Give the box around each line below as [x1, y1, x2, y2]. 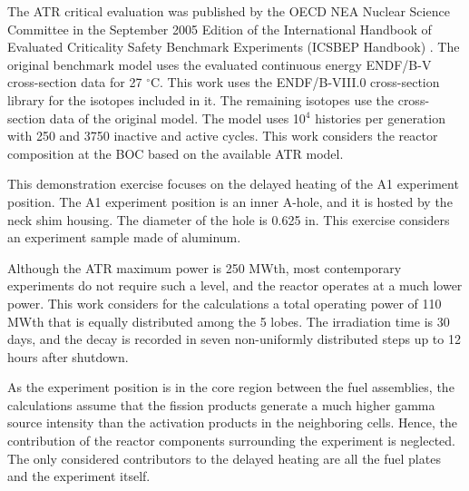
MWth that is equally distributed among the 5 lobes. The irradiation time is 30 [7, 311, 450, 330]
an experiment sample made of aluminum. [7, 228, 241, 247]
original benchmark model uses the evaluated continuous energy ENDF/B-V [7, 54, 432, 74]
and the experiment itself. [7, 466, 151, 486]
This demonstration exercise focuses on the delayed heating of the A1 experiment [7, 174, 459, 193]
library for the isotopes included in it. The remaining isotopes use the [7, 90, 395, 109]
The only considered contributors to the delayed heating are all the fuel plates [7, 448, 441, 467]
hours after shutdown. [7, 347, 129, 366]
